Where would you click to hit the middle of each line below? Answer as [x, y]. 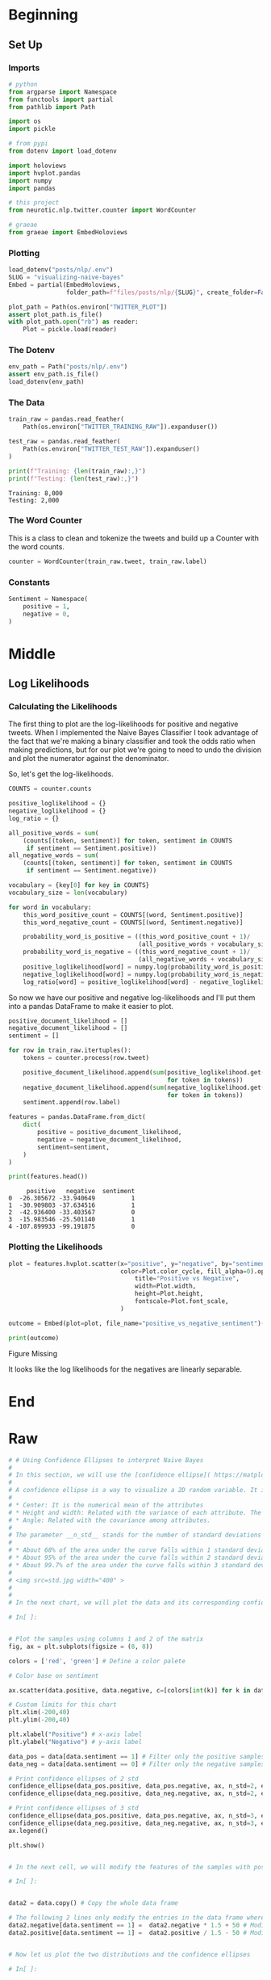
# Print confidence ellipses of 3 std [73, 1808]
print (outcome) [34, 1338]
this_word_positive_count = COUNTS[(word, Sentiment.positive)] [133, 914]
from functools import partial [61, 99]
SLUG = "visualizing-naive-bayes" [67, 277]
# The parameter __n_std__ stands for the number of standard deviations [135, 1535]
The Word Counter [46, 520]
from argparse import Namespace [63, 92]
